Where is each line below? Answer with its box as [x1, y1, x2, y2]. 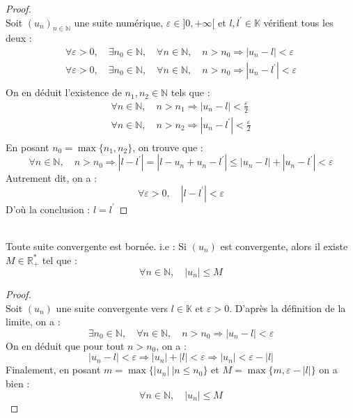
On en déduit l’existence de [6, 85, 122, 100]
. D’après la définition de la [229, 300, 346, 315]
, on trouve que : [132, 139, 203, 154]
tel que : [42, 252, 77, 267]
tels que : [171, 85, 210, 100]
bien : [6, 376, 30, 390]
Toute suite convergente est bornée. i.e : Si [6, 238, 187, 253]
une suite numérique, [74, 15, 164, 29]
